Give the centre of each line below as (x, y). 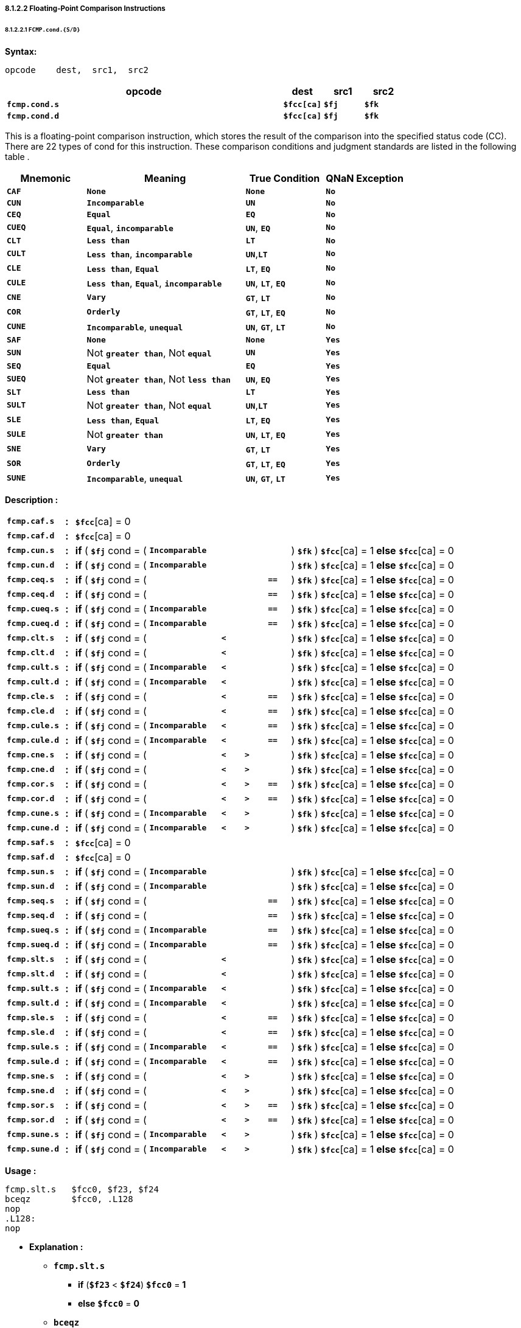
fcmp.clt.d (31, 653)
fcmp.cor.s (31, 784)
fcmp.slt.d (31, 974)
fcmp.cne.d (31, 770)
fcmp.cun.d (31, 565)
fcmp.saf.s (31, 843)
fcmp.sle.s (31, 1018)
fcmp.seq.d (31, 916)
